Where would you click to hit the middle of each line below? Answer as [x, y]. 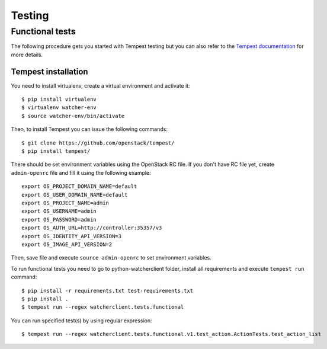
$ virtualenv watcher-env [59, 108]
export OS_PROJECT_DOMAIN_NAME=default [79, 186]
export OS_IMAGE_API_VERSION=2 [67, 244]
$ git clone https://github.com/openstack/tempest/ [98, 143]
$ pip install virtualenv [59, 100]
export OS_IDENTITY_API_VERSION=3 [71, 236]
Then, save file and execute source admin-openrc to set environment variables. [111, 258]
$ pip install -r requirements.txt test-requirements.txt [108, 291]
